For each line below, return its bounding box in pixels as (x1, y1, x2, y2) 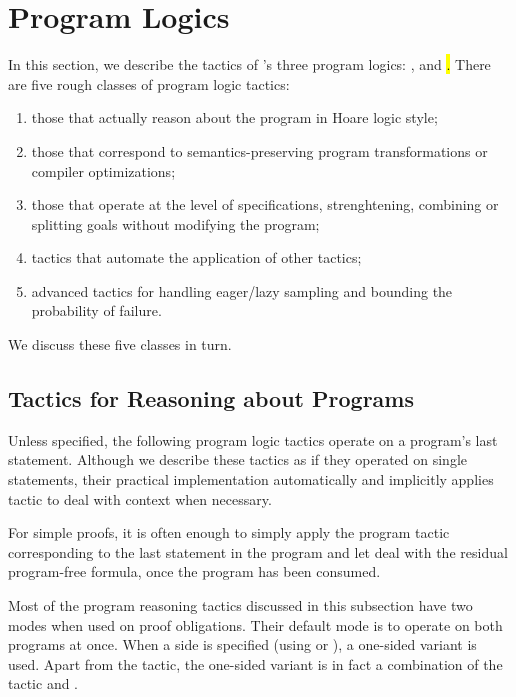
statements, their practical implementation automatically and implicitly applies (8, 469, 494, 490)
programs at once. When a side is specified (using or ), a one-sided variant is (8, 634, 477, 655)
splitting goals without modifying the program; (31, 213, 320, 234)
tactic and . (8, 673, 78, 694)
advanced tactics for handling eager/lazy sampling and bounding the (31, 280, 453, 301)
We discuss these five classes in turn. (8, 334, 232, 355)
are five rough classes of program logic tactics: (8, 73, 290, 94)
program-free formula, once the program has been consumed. (8, 561, 381, 582)
